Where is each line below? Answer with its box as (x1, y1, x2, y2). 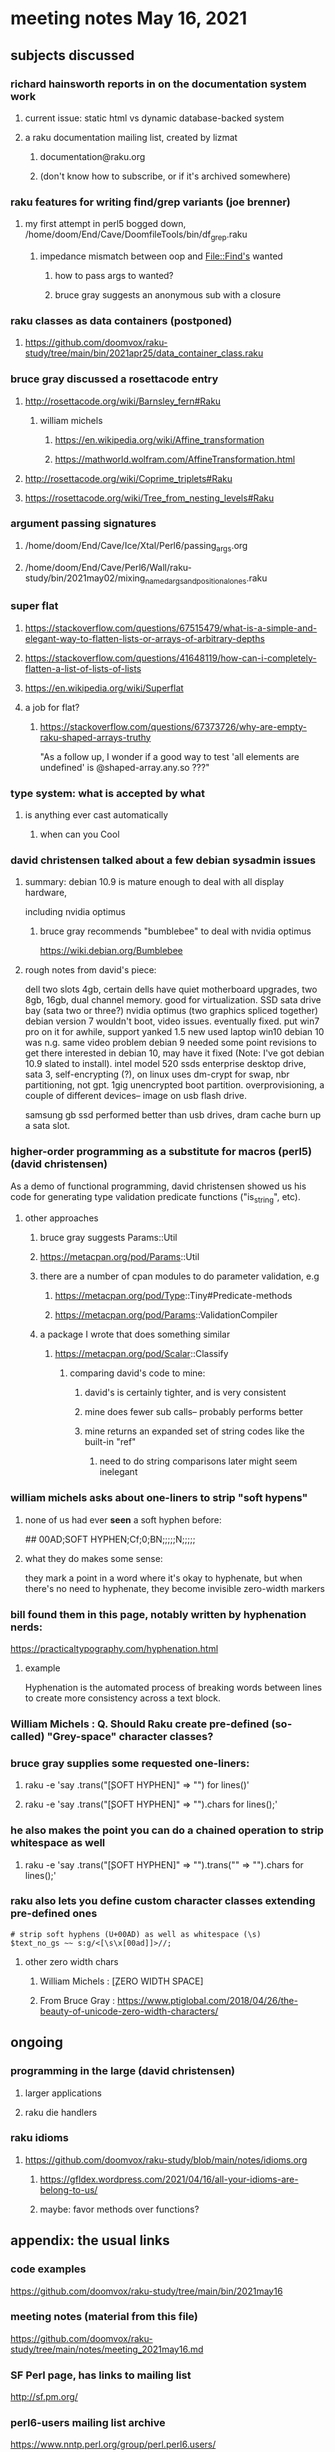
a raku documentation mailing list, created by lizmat (24, 131, 238, 143)
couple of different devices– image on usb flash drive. (24, 1090, 247, 1102)
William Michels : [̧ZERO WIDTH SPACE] (39, 1975, 204, 1987)
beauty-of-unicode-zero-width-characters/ (39, 2005, 219, 2017)
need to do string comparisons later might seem (99, 1455, 298, 1467)
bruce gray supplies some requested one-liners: (10, 1756, 250, 1770)
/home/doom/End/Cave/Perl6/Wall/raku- (24, 561, 193, 573)
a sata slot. (24, 1120, 71, 1132)
